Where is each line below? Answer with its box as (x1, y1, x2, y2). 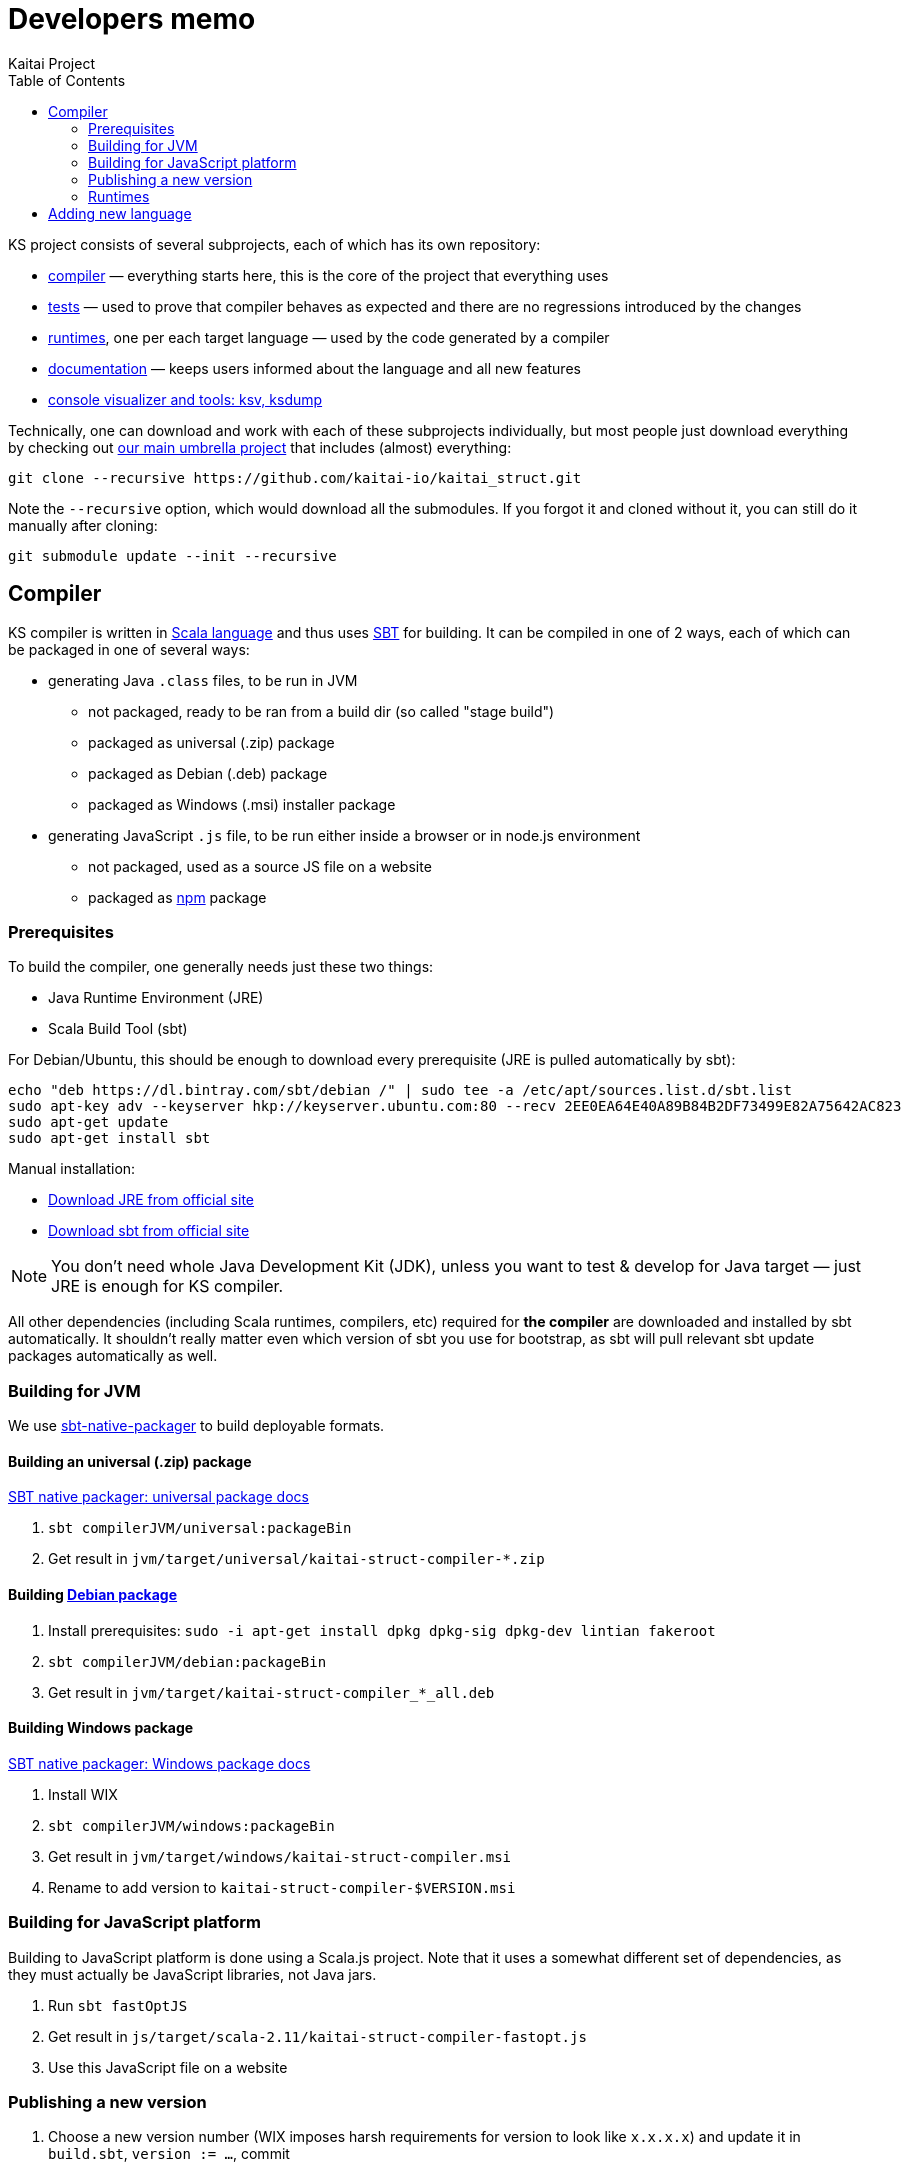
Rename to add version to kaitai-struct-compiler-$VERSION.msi (48, 1878, 516, 1896)
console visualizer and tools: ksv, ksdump (48, 390, 323, 408)
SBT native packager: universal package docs (8, 1488, 309, 1506)
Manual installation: (8, 1160, 136, 1178)
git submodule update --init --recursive (8, 547, 337, 564)
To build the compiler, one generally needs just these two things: (8, 958, 434, 976)
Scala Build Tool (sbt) (48, 1020, 188, 1038)
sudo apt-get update (8, 1114, 169, 1131)
